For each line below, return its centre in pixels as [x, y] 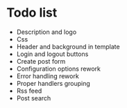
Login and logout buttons [52, 54]
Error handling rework [48, 76]
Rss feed [29, 91]
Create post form [41, 61]
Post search [34, 98]
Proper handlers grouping [53, 83]
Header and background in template [68, 46]
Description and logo [46, 32]
